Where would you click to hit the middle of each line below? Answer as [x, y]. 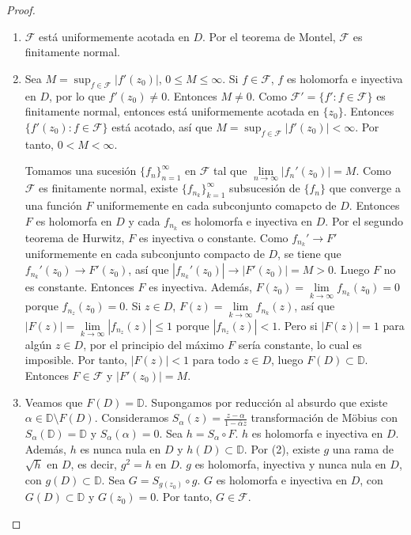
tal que [230, 171]
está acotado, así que [162, 126]
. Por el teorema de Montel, [269, 36]
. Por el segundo [364, 220]
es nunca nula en [121, 448]
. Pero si [298, 325]
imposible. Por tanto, [76, 360]
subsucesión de [265, 188]
